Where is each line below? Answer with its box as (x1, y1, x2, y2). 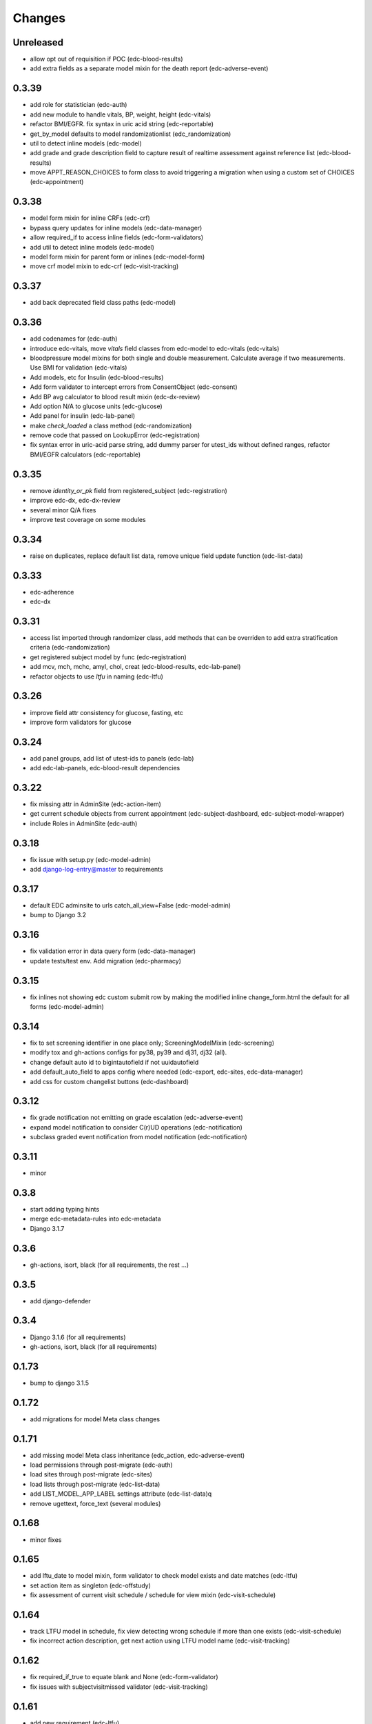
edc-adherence (30, 588, 74, 596)
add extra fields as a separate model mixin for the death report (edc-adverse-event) (30, 64, 269, 72)
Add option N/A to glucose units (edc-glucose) (30, 402, 163, 410)
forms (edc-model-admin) (30, 1003, 105, 1011)
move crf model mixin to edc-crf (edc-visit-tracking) (30, 262, 179, 270)
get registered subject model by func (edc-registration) (30, 652, 187, 661)
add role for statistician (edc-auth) (30, 101, 127, 109)
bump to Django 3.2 (30, 911, 86, 919)
